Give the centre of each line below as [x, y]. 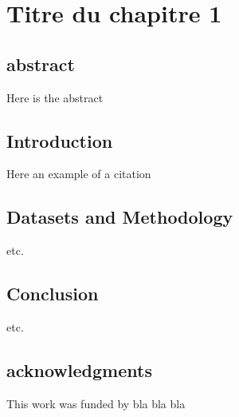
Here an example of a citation [79, 174]
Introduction [60, 140]
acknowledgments [79, 369]
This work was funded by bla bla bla [96, 403]
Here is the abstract [55, 97]
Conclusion [53, 294]
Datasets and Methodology [120, 217]
